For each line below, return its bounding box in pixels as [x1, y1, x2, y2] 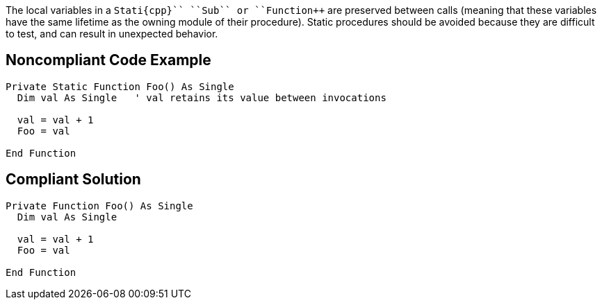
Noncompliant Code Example [6, 51, 211, 69]
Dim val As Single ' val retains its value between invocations [17, 91, 387, 103]
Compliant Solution [6, 171, 141, 189]
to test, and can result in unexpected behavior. [6, 28, 218, 40]
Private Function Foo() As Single [6, 200, 193, 211]
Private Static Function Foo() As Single [6, 80, 234, 92]
